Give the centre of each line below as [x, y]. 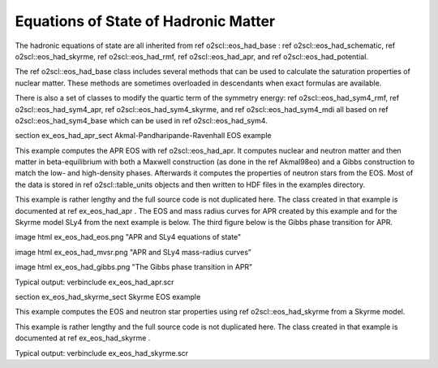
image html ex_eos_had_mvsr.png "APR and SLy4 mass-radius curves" [133, 252]
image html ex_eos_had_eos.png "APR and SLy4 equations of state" [128, 237]
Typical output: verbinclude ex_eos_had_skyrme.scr [102, 353]
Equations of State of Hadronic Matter [145, 21]
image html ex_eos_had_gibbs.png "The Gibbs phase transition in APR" [134, 267]
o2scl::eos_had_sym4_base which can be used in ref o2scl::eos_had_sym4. [141, 120]
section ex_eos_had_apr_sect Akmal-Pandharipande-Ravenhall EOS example [143, 136]
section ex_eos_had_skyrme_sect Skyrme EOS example [108, 297]
